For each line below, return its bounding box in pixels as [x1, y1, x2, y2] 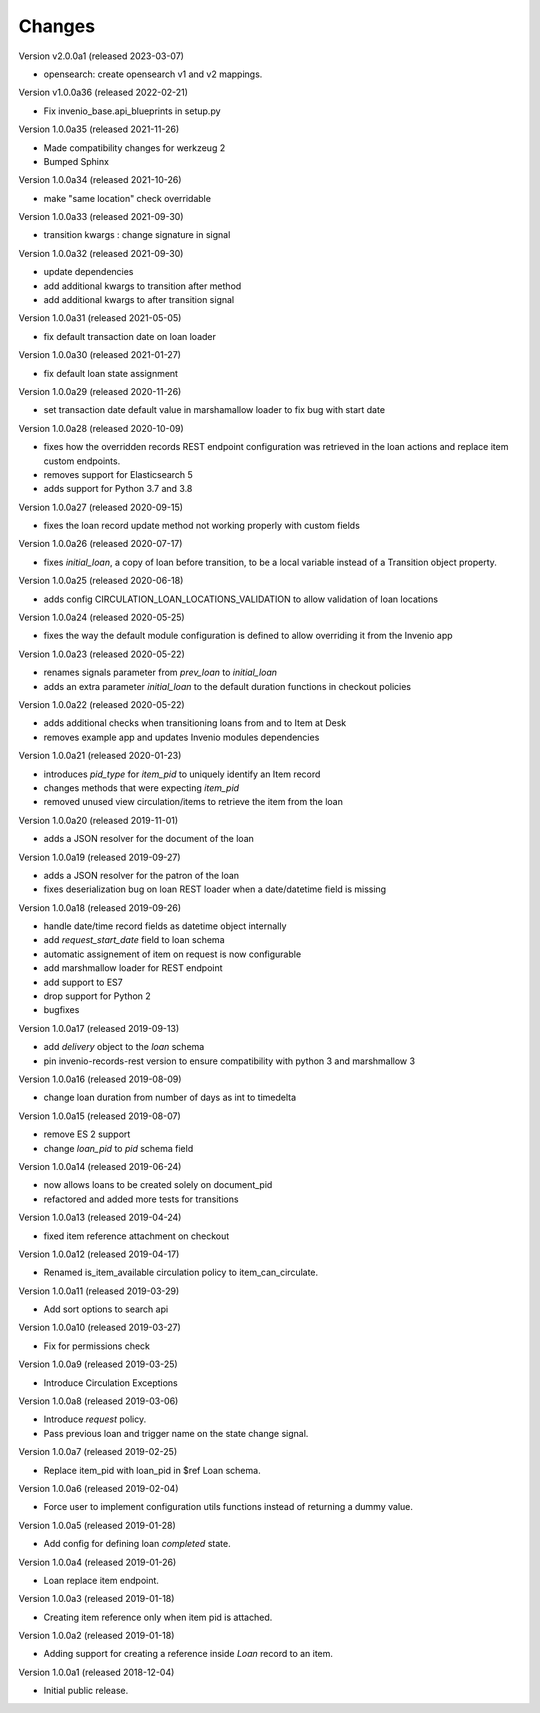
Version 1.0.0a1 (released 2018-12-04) [18, 1666, 175, 1678]
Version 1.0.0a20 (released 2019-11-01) [18, 814, 179, 826]
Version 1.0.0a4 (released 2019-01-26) [18, 1556, 177, 1568]
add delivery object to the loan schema [43, 1041, 205, 1053]
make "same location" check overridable [43, 192, 212, 204]
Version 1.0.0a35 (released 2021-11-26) [18, 123, 180, 135]
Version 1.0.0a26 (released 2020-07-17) [18, 538, 183, 550]
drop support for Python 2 [43, 990, 152, 1002]
